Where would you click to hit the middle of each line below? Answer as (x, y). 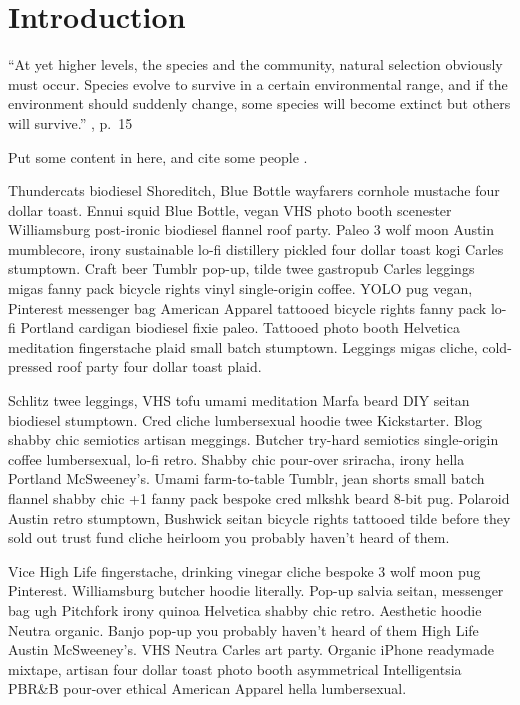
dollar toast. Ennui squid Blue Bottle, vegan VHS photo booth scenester (230, 209)
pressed (30, 366)
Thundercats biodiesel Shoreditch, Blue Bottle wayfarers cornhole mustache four (254, 190)
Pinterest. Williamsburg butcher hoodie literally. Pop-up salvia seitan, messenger (256, 590)
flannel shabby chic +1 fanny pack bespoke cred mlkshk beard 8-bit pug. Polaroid (259, 498)
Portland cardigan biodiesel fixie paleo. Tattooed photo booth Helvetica (240, 327)
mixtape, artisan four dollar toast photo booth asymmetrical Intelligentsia (235, 668)
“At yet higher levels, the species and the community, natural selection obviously (255, 64)
